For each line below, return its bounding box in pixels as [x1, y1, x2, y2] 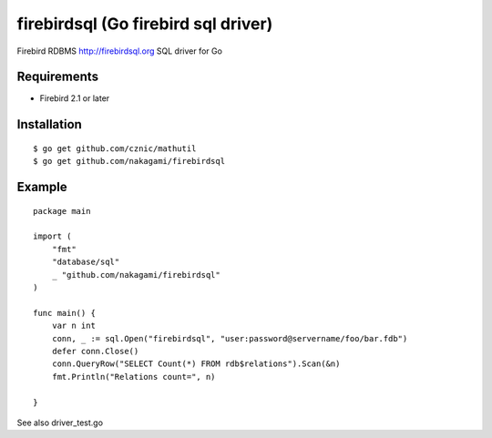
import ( [33, 231, 72, 241]
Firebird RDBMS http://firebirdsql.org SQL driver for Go [16, 46, 223, 56]
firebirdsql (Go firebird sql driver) [16, 14, 273, 34]
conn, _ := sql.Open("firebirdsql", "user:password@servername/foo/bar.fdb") [51, 333, 408, 343]
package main [33, 206, 91, 216]
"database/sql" [51, 257, 120, 268]
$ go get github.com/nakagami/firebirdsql [33, 156, 226, 167]
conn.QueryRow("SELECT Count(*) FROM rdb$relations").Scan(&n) [51, 359, 341, 369]
